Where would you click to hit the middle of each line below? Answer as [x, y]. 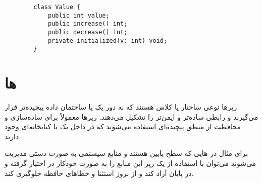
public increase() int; [88, 24]
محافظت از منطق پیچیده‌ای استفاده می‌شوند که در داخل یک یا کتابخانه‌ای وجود [123, 126]
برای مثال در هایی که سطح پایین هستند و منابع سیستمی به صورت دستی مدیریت [126, 153]
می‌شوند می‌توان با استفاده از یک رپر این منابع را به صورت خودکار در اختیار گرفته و [130, 163]
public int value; [78, 15]
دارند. [13, 136]
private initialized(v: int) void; [108, 40]
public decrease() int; [88, 32]
